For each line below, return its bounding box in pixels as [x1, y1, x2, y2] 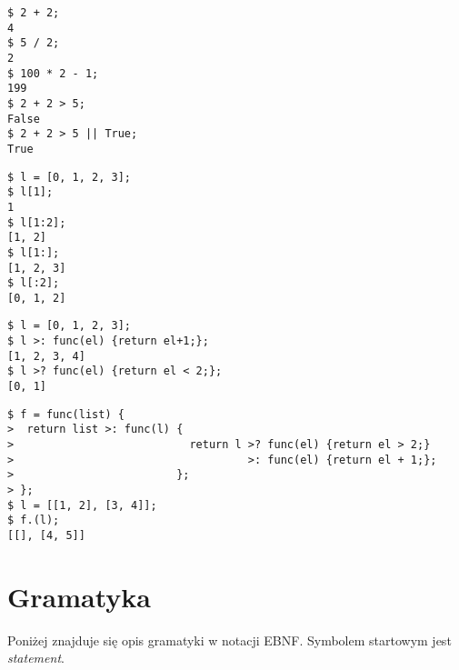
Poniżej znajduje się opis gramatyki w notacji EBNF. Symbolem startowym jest [7, 630, 452, 649]
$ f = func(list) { [7, 407, 125, 421]
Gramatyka [7, 577, 151, 615]
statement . [7, 648, 65, 667]
